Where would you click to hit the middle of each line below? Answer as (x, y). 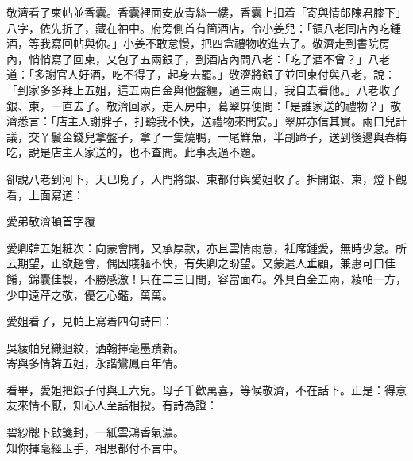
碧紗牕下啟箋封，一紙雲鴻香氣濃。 (95, 432)
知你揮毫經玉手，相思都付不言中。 (95, 447)
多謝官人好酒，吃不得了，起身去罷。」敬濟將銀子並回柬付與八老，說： (214, 74)
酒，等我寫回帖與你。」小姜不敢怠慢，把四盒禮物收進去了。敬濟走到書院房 (198, 43)
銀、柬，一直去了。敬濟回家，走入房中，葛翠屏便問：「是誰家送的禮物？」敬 (204, 105)
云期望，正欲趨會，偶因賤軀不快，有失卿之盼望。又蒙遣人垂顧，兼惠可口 (195, 263)
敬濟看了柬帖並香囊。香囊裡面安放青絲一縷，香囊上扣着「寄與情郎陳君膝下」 (206, 12)
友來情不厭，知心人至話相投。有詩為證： (112, 405)
